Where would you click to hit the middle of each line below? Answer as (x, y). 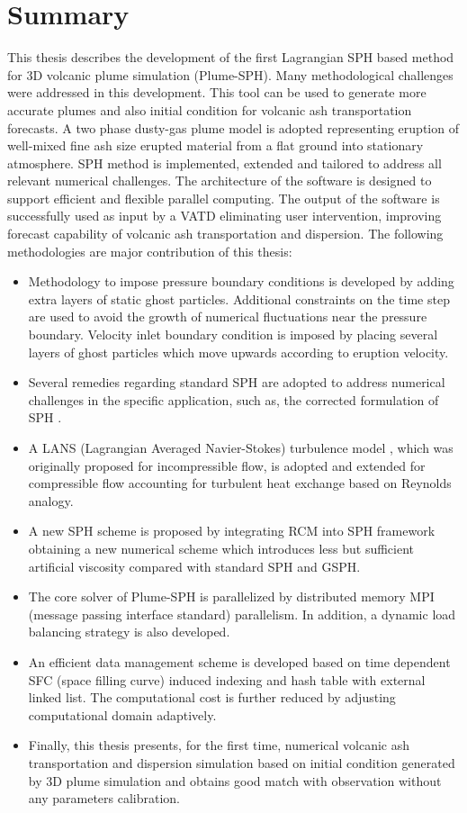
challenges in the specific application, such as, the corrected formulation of (233, 399)
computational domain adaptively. (122, 714)
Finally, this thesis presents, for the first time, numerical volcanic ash (219, 745)
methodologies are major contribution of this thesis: (150, 251)
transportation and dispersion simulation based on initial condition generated (242, 762)
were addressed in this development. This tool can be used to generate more (217, 92)
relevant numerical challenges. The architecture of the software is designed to (220, 181)
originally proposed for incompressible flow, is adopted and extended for (227, 465)
